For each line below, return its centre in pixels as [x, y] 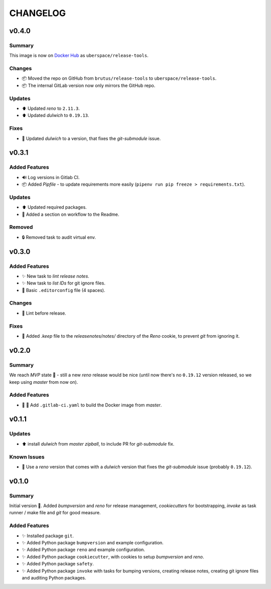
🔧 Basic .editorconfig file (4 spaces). [63, 290]
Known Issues [27, 457]
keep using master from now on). [44, 382]
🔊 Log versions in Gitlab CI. [51, 177]
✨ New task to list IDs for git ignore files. [63, 283]
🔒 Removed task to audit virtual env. [59, 237]
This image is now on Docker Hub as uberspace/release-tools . [79, 56]
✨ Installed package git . [48, 536]
